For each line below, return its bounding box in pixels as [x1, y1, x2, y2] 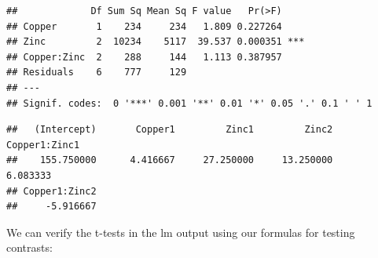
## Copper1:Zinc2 [6, 185, 97, 197]
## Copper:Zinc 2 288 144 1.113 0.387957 [6, 51, 282, 63]
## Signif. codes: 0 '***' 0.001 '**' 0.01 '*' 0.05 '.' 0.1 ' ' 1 [6, 97, 372, 109]
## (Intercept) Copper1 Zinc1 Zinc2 [6, 124, 333, 136]
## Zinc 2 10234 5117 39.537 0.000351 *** [6, 36, 305, 48]
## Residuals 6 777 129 [6, 67, 187, 78]
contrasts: [6, 239, 53, 256]
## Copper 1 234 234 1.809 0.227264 [6, 20, 282, 32]
